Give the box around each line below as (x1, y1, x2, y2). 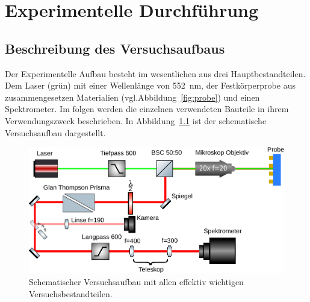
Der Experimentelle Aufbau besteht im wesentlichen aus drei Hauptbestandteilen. (5, 67, 306, 80)
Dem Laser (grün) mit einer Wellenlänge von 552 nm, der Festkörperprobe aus (5, 79, 296, 92)
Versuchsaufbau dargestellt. (5, 126, 106, 139)
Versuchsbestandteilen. (29, 287, 113, 300)
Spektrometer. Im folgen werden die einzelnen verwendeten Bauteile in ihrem (5, 102, 289, 115)
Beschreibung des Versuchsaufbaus (5, 39, 225, 57)
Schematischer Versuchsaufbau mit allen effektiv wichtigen (29, 275, 244, 288)
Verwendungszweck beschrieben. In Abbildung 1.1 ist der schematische (5, 114, 267, 127)
